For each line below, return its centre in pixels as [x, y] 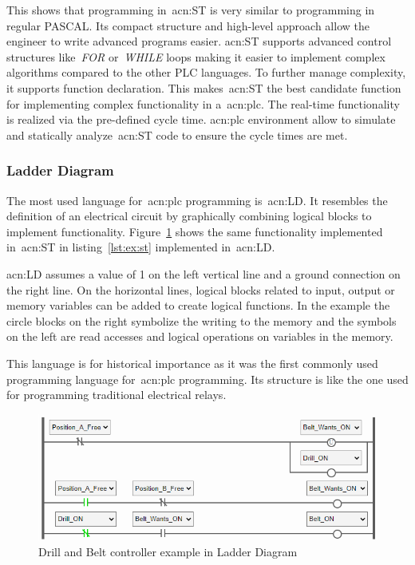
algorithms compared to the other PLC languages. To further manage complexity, [206, 72]
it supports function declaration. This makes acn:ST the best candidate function [204, 87]
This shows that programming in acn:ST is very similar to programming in [191, 10]
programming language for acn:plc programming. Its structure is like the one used [207, 379]
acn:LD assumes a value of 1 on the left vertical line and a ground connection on [204, 273]
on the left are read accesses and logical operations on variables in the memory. [200, 336]
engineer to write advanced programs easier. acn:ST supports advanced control [199, 41]
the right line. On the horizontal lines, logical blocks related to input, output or [201, 289]
